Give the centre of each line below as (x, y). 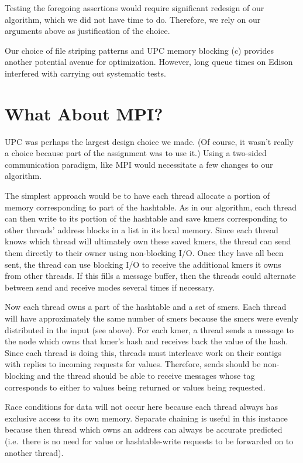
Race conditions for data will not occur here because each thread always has (141, 407)
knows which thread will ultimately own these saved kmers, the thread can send (148, 241)
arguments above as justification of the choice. (87, 31)
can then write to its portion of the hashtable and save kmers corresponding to (146, 218)
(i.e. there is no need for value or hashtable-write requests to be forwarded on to (149, 440)
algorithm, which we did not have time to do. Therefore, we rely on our (133, 19)
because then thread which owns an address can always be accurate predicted (144, 429)
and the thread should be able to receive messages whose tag (146, 375)
